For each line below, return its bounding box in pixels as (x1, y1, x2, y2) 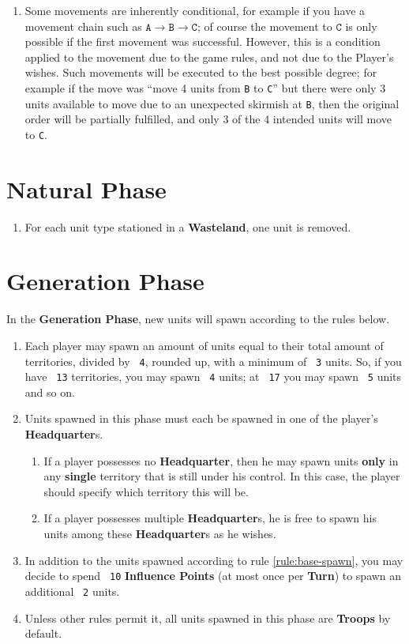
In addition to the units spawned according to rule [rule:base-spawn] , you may (24, 552, 403, 568)
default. (24, 625, 62, 642)
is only (345, 17, 377, 34)
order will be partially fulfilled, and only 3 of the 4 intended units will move (24, 111, 392, 127)
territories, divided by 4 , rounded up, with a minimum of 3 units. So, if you (24, 352, 402, 369)
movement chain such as (24, 17, 142, 34)
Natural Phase (6, 172, 167, 205)
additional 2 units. (24, 582, 120, 599)
